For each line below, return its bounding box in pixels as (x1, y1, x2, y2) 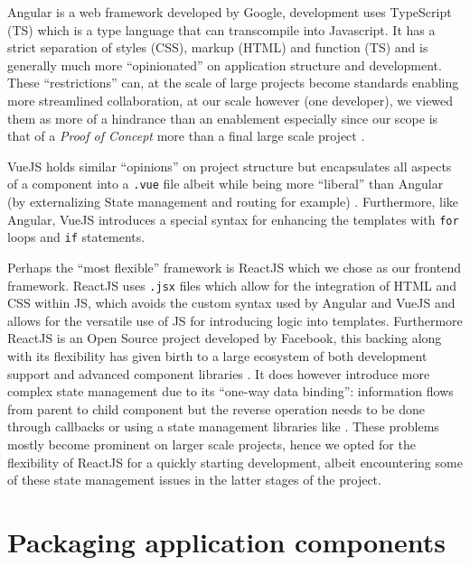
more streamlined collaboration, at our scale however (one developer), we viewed (7, 90, 454, 109)
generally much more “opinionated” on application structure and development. (7, 55, 442, 74)
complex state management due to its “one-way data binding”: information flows (7, 382, 454, 401)
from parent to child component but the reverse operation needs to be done (7, 399, 425, 418)
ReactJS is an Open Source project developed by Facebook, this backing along (7, 329, 442, 347)
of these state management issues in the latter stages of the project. (7, 470, 381, 489)
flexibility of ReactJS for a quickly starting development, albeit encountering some (7, 452, 463, 471)
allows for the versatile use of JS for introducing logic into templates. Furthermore (7, 310, 463, 329)
